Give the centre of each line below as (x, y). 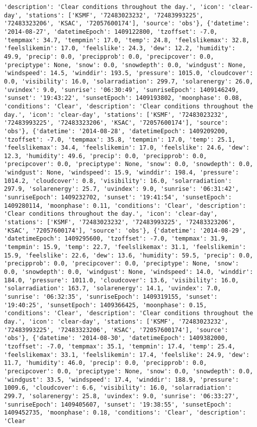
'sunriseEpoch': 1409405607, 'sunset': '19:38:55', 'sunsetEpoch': (118, 404)
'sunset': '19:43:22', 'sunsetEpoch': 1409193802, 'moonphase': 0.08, (123, 98)
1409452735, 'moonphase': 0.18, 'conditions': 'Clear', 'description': (125, 413)
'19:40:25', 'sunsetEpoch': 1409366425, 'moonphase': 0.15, (106, 305)
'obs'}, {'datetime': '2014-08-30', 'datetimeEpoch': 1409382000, (116, 338)
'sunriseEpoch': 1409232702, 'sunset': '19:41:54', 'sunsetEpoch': (118, 198)
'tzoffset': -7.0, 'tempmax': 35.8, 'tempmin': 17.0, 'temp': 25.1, (120, 139)
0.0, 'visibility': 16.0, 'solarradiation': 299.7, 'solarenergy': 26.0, (129, 81)
